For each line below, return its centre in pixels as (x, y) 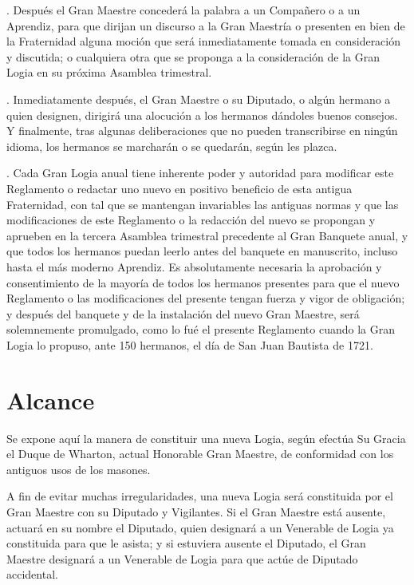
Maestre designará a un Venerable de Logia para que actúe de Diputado (182, 558)
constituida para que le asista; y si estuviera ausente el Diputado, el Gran (186, 543)
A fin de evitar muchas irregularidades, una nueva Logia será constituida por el (200, 496)
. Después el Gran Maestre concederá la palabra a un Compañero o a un (183, 10)
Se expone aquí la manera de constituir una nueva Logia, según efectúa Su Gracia (206, 438)
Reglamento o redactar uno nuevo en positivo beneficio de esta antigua (179, 188)
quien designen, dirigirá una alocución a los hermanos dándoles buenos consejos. (202, 115)
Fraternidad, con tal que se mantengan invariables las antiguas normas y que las (203, 204)
